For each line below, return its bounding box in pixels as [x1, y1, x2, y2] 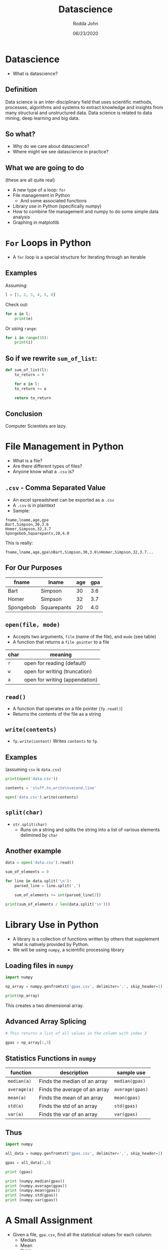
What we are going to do [5, 163, 85, 172]
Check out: [5, 301, 29, 307]
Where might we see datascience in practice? [12, 149, 109, 155]
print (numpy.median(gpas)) [5, 1179, 65, 1184]
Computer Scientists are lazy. [5, 423, 67, 429]
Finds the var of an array [39, 1111, 98, 1118]
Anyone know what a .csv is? [12, 468, 74, 475]
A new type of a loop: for [12, 187, 66, 193]
